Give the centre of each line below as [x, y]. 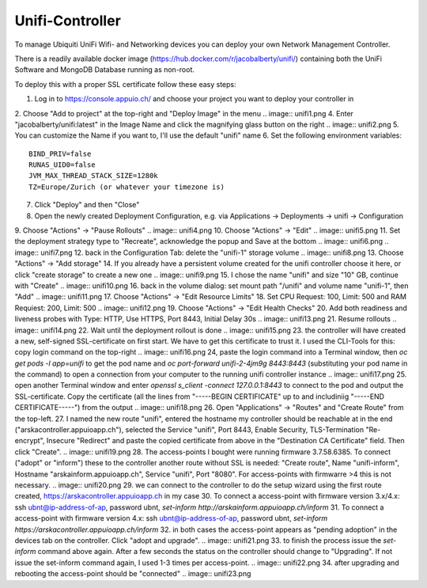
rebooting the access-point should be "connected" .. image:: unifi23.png [133, 574]
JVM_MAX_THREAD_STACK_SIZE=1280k [93, 176]
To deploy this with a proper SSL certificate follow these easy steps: [125, 84]
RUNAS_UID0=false [62, 165]
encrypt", [30, 441]
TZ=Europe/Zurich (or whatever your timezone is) [127, 187]
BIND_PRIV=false [60, 154]
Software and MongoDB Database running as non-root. [105, 70]
